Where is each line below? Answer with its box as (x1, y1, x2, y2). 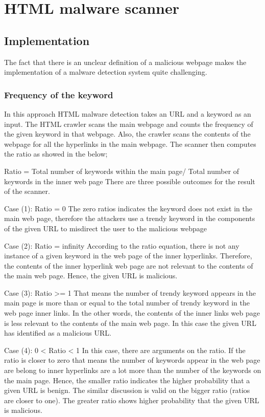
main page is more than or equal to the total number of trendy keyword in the (4, 297, 250, 308)
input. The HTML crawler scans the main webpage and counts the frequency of (4, 118, 253, 129)
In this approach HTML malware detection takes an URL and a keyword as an (4, 108, 251, 119)
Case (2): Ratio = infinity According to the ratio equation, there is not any (4, 240, 239, 251)
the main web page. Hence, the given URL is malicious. (4, 270, 178, 281)
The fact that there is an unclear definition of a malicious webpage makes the (4, 56, 247, 67)
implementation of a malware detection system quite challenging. (4, 67, 207, 77)
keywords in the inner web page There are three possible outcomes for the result (4, 175, 255, 186)
